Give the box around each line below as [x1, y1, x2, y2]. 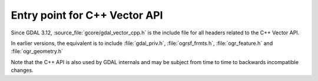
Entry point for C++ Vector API [11, 9, 163, 22]
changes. [11, 67, 34, 74]
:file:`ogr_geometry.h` [11, 48, 64, 55]
